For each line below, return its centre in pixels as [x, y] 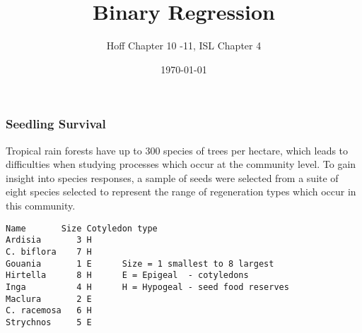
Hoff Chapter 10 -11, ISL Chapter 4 [184, 46]
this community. [41, 205]
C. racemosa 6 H [49, 311]
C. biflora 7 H [49, 252]
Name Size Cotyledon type [82, 228]
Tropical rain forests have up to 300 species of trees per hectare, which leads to [177, 150]
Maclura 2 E [49, 299]
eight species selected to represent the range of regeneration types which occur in [181, 192]
